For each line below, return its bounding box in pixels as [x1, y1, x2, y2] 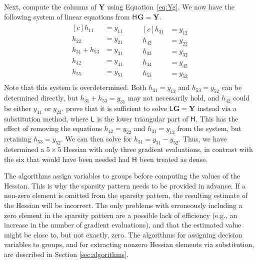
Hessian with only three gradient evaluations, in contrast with [63, 143, 253, 154]
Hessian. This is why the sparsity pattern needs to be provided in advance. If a [4, 180, 246, 190]
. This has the [195, 113, 238, 123]
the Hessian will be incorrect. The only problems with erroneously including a [4, 199, 242, 210]
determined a [4, 143, 44, 154]
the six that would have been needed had [4, 153, 130, 164]
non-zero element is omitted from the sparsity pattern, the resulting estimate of [4, 190, 248, 200]
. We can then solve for [60, 133, 132, 144]
